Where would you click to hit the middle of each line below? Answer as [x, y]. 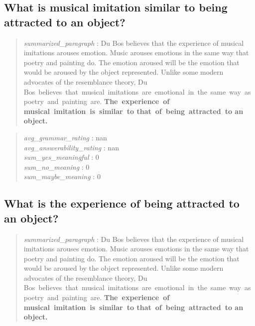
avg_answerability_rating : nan [71, 147]
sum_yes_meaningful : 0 [61, 157]
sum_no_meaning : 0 [57, 166]
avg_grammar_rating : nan [65, 137]
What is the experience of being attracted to [122, 203]
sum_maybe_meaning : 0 [62, 176]
